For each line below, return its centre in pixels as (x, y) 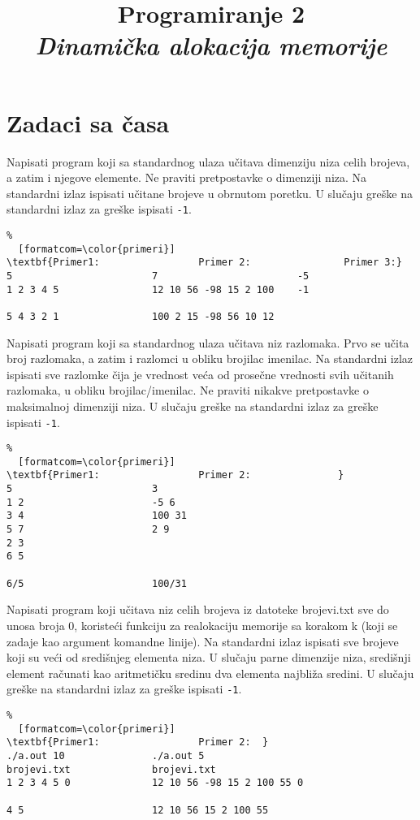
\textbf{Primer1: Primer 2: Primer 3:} (204, 263)
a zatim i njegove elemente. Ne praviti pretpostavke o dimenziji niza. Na (187, 177)
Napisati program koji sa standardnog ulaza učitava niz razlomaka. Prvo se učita (208, 342)
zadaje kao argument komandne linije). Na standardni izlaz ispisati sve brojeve (203, 641)
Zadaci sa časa (88, 122)
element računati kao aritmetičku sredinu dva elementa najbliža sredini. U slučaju (210, 673)
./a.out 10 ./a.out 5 (106, 755)
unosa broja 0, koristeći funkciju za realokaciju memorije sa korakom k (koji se (202, 625)
